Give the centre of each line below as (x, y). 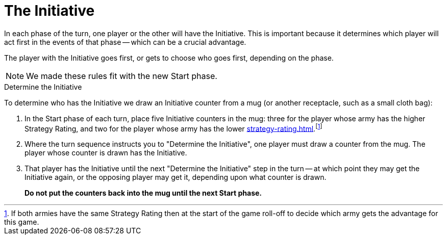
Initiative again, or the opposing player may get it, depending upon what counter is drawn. (176, 177)
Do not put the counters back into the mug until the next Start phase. (143, 193)
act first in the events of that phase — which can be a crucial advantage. (125, 42)
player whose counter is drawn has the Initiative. (106, 153)
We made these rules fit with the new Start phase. (122, 76)
